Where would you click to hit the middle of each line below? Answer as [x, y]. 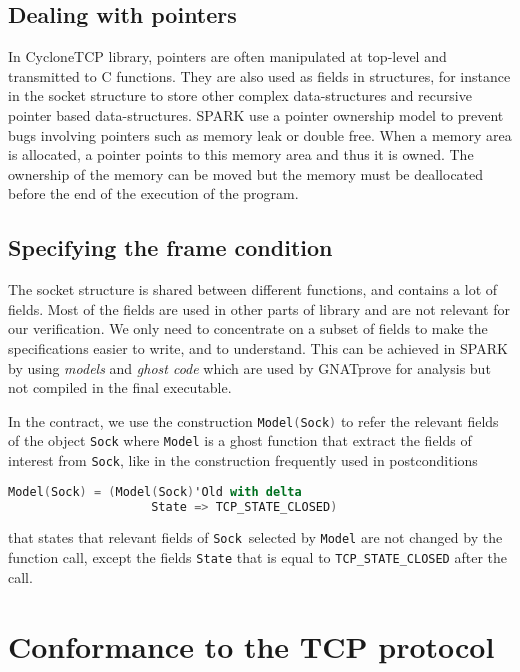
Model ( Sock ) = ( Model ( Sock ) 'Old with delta [155, 491]
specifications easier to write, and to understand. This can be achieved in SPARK [258, 347]
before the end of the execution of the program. [153, 193]
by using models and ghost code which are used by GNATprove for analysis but [249, 367]
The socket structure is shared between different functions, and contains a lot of [253, 289]
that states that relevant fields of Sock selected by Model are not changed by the [255, 537]
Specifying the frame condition [170, 247]
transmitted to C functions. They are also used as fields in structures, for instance [259, 75]
